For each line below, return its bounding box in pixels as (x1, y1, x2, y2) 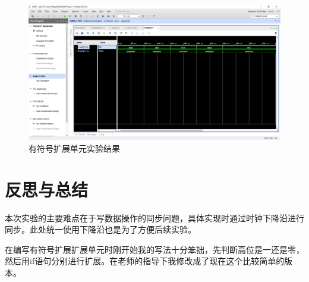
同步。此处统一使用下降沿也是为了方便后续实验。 (5, 223, 196, 236)
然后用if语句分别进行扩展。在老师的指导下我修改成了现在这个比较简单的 (5, 255, 285, 267)
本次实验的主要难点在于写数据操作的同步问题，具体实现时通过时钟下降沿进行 (5, 211, 304, 224)
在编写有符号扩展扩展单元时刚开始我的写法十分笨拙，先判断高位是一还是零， (5, 243, 304, 255)
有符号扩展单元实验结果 (29, 142, 120, 154)
